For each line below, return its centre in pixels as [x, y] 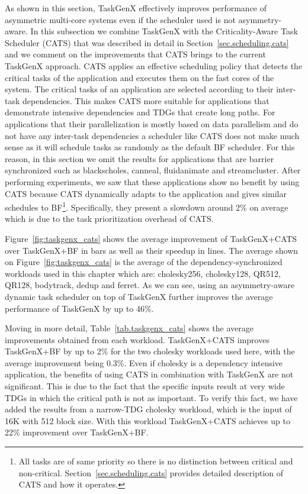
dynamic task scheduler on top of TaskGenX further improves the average [139, 296]
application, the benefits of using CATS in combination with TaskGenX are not [149, 374]
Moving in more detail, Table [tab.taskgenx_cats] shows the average [129, 328]
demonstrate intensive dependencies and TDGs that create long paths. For [140, 112]
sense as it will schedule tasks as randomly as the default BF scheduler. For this [150, 147]
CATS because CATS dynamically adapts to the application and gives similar [146, 193]
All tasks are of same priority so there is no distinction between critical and [156, 461]
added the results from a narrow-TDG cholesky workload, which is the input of [148, 409]
